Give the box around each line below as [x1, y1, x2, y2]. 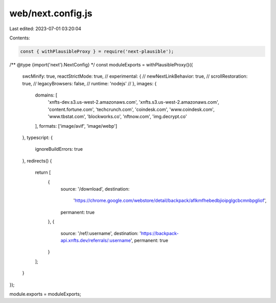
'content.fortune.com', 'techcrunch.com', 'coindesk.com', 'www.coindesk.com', [48, 106, 215, 112]
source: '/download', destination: [60, 185, 130, 192]
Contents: [9, 35, 30, 41]
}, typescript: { [22, 134, 53, 141]
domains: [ [35, 92, 58, 98]
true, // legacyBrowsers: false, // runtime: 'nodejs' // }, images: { [22, 80, 157, 86]
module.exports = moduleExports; [9, 291, 81, 297]
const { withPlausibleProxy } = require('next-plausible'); [20, 49, 174, 54]
